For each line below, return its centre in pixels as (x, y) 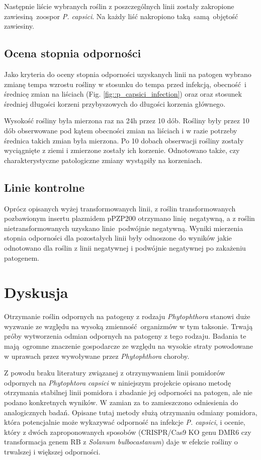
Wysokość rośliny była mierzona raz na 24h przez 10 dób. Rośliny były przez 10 (127, 121)
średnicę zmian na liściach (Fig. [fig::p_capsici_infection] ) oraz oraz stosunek (123, 94)
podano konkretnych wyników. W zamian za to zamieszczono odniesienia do (121, 402)
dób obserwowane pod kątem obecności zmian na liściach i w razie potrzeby (121, 130)
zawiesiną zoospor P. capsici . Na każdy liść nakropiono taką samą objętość (121, 16)
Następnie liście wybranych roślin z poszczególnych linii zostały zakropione (119, 6)
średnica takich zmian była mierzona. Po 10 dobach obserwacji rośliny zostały (124, 140)
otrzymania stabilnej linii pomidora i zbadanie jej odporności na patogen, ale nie (128, 392)
